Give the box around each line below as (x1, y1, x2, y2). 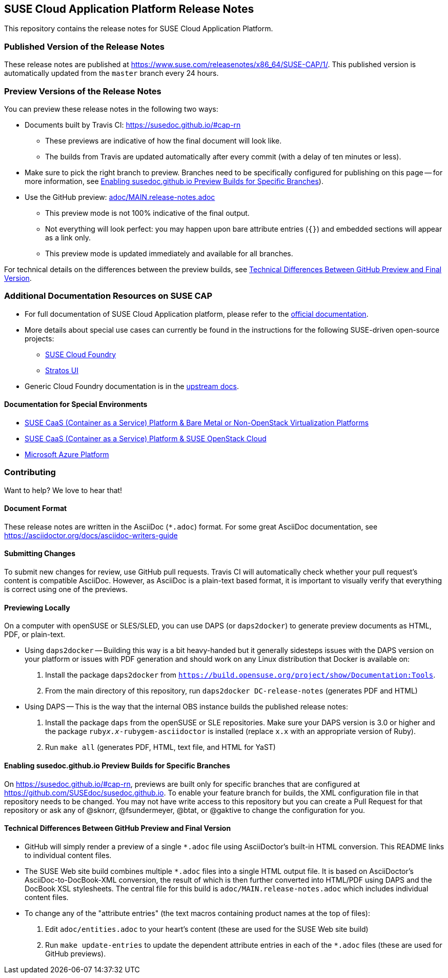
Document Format (4, 504, 67, 513)
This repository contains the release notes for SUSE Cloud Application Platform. (4, 24, 273, 33)
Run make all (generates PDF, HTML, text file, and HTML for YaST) (45, 743, 276, 752)
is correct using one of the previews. (4, 585, 128, 594)
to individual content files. (25, 850, 112, 860)
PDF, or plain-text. (4, 630, 66, 639)
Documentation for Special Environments (4, 400, 148, 409)
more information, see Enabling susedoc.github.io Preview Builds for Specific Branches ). (25, 176, 323, 186)
